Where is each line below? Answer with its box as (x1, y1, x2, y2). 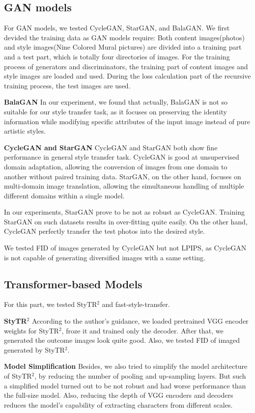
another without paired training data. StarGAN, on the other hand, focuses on (4, 171, 241, 181)
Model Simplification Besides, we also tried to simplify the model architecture (4, 361, 248, 371)
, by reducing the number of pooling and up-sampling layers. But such (34, 371, 246, 381)
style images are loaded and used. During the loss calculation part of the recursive (4, 71, 251, 81)
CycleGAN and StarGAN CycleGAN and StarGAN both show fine (4, 142, 218, 152)
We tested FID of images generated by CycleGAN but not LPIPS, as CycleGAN (4, 243, 247, 253)
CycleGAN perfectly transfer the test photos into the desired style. (4, 226, 205, 236)
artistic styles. (4, 126, 46, 136)
